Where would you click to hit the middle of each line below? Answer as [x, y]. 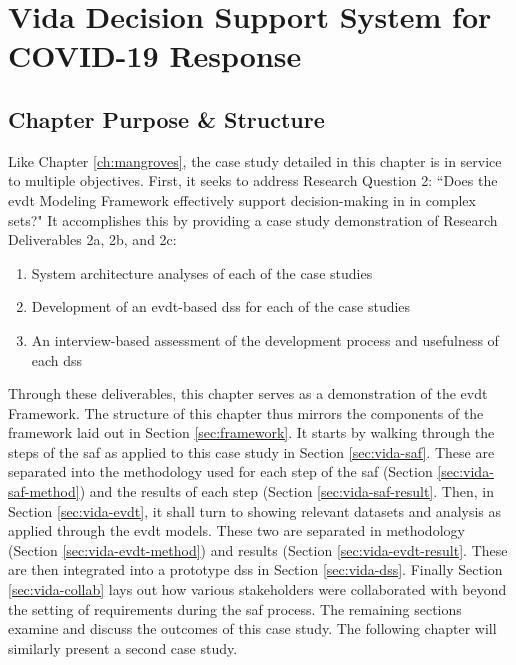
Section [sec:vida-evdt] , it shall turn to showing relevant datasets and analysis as [255, 510]
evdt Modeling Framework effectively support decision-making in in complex [242, 199]
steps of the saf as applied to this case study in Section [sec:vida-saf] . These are [251, 451]
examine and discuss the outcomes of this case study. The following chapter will [252, 628]
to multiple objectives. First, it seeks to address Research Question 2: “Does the [253, 180]
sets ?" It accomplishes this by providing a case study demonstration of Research [253, 219]
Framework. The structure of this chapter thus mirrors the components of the [246, 412]
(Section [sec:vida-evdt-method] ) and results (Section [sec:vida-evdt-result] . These [258, 549]
